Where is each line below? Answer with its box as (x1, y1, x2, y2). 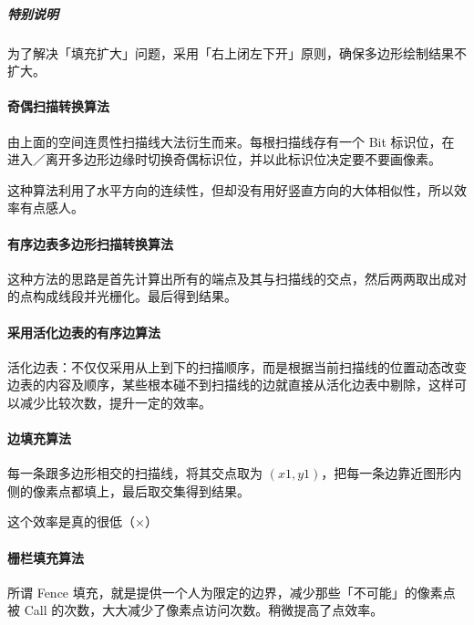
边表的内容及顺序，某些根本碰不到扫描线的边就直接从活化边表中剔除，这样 (7, 375, 454, 394)
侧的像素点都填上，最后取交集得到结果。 (7, 481, 250, 500)
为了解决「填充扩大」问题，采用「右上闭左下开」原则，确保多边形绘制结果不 (7, 43, 467, 62)
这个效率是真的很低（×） (7, 512, 158, 531)
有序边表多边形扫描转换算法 (7, 234, 173, 253)
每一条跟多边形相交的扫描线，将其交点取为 (7, 464, 263, 483)
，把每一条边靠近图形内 (321, 464, 462, 483)
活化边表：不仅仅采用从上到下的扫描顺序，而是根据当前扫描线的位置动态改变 (7, 357, 467, 376)
